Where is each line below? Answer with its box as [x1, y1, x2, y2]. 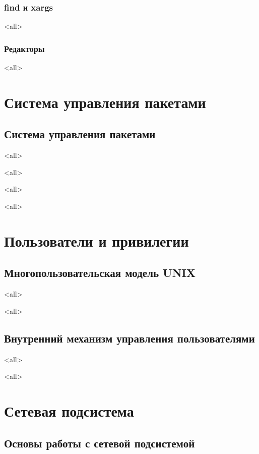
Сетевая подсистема [4, 400, 134, 421]
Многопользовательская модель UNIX [4, 265, 196, 280]
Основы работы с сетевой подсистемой [4, 435, 195, 450]
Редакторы [4, 42, 45, 54]
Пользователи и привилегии [4, 230, 189, 251]
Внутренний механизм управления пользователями [4, 330, 255, 346]
